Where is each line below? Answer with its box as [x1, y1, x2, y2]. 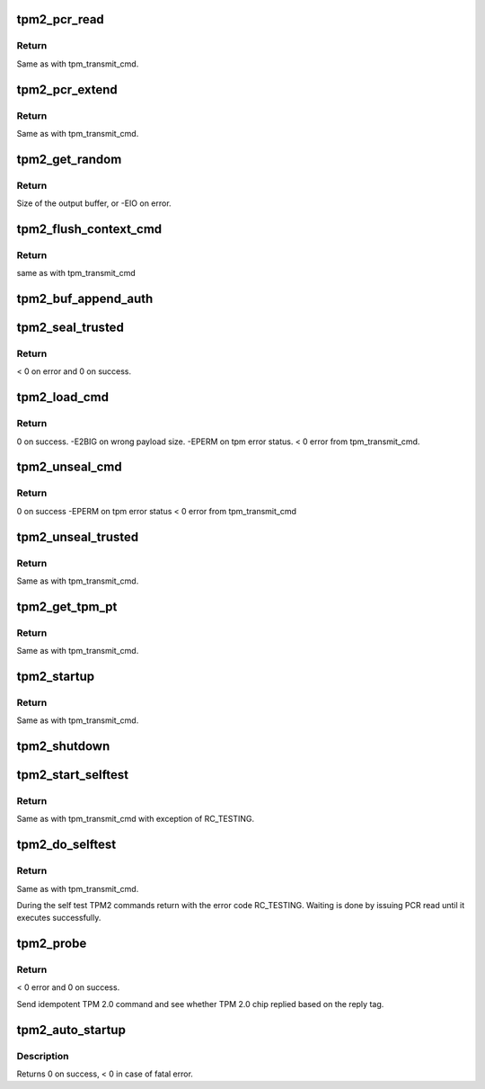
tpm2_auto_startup [16, 1022, 126, 1038]
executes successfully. [16, 913, 101, 924]
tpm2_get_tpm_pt [16, 599, 118, 614]
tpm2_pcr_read [16, 12, 105, 27]
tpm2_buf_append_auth [16, 291, 154, 307]
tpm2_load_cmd [16, 389, 110, 405]
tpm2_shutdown [16, 738, 110, 754]
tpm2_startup [16, 668, 95, 683]
